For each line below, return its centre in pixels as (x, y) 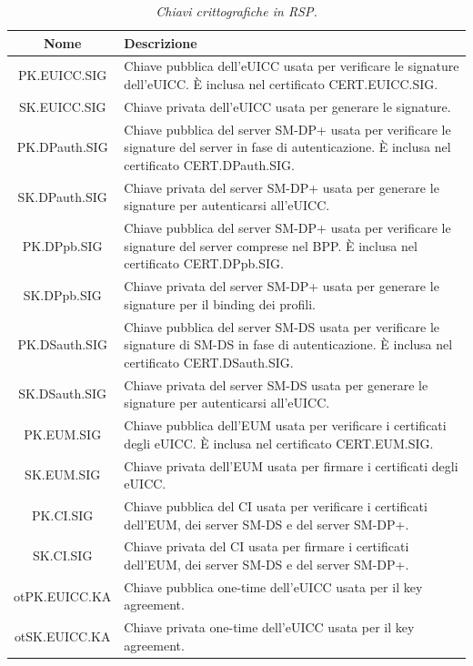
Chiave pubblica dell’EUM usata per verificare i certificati (285, 425)
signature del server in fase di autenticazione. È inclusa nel (287, 147)
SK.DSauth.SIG (63, 394)
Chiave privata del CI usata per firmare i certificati (267, 546)
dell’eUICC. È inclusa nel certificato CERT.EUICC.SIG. (281, 84)
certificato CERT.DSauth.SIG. (209, 362)
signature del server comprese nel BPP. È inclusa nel (271, 245)
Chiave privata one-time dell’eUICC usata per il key (269, 627)
